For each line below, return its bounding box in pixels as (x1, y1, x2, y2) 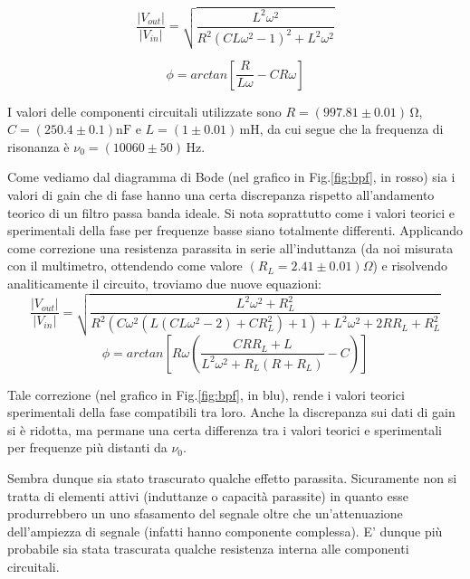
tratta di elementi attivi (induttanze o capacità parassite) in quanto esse (7, 486, 408, 505)
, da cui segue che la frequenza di (259, 119, 444, 138)
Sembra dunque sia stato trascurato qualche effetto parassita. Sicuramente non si (7, 468, 457, 487)
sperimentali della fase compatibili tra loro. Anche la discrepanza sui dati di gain (7, 403, 456, 422)
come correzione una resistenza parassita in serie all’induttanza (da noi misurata (7, 238, 454, 257)
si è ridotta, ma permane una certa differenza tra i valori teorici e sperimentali (7, 420, 442, 439)
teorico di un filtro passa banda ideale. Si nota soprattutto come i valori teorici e (7, 203, 455, 222)
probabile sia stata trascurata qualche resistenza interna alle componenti (7, 539, 409, 558)
